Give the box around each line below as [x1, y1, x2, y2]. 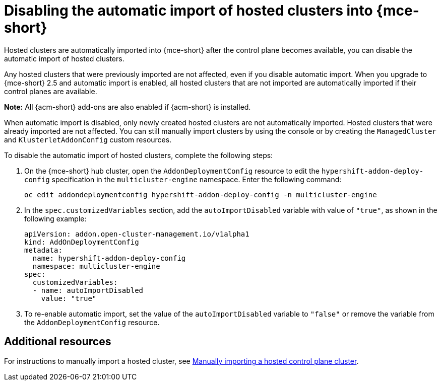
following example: [24, 214, 87, 223]
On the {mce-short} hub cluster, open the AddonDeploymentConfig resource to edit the [24, 166, 320, 175]
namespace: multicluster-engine [32, 262, 160, 270]
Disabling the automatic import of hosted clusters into [4, 2, 373, 19]
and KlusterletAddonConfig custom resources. [4, 135, 172, 144]
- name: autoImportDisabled [32, 286, 144, 294]
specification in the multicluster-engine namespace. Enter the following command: [51, 175, 342, 184]
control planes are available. [4, 87, 97, 96]
